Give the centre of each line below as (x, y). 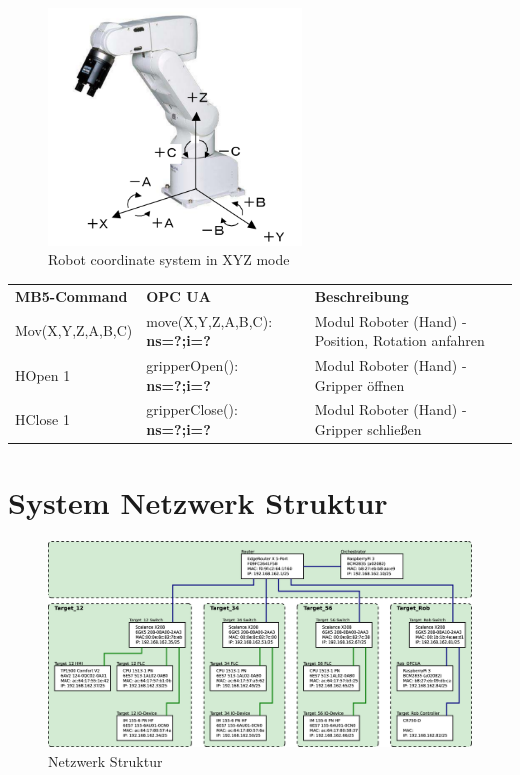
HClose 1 (42, 419)
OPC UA (178, 295)
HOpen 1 (43, 374)
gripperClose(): (192, 409)
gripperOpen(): (192, 364)
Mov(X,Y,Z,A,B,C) (74, 330)
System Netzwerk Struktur (198, 502)
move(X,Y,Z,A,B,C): (209, 320)
